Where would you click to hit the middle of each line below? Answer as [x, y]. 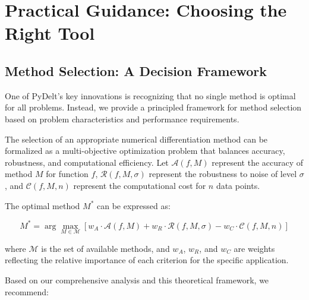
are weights [254, 248]
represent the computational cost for [140, 185]
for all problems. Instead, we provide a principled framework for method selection [153, 107]
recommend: [27, 291]
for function [67, 174]
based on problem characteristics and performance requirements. [122, 119]
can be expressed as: [134, 205]
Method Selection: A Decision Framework [136, 70]
